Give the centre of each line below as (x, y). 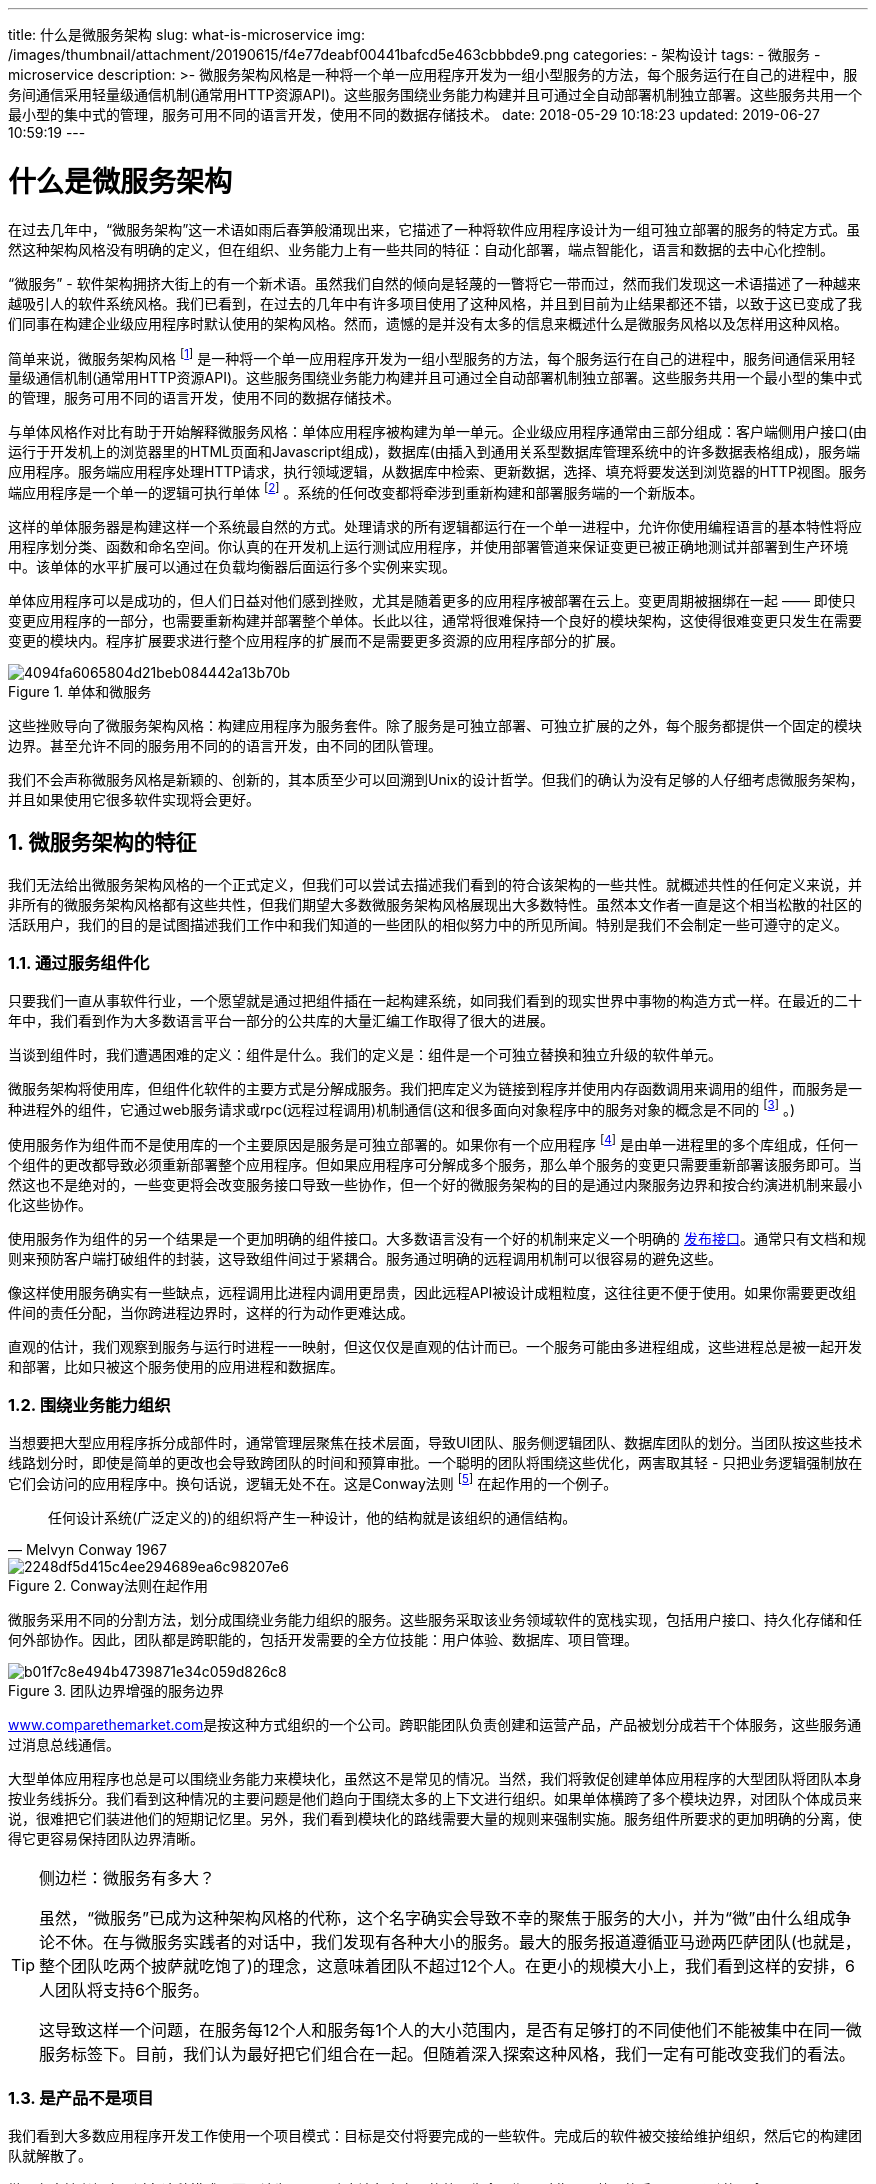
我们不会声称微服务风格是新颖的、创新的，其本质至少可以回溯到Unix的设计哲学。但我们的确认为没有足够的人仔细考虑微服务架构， (436, 779)
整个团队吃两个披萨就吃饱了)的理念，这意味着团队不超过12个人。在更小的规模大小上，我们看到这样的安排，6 (447, 1966)
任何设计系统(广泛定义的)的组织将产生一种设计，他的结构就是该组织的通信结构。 (312, 1518)
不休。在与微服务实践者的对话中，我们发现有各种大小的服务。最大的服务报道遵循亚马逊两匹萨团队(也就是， (458, 1942)
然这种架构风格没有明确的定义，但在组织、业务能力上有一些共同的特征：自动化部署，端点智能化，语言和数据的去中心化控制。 (421, 249)
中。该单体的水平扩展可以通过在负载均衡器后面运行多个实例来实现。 (232, 566)
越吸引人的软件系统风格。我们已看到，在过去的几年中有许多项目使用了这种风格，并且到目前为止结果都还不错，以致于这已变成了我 (435, 303)
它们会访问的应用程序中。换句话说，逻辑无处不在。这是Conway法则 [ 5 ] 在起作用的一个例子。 (313, 1482)
